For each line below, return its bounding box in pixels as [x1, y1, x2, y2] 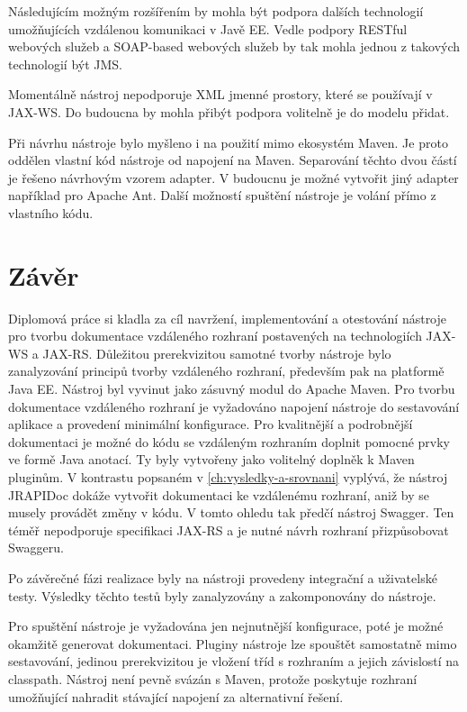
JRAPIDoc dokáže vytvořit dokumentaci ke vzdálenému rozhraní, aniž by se [8, 485, 430, 504]
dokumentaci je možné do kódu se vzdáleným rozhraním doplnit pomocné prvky [8, 432, 450, 451]
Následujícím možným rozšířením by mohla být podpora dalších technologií [8, 2, 424, 20]
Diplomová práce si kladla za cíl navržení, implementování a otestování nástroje [8, 308, 447, 327]
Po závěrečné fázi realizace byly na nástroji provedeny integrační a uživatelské [8, 568, 437, 587]
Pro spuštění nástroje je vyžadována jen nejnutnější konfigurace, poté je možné [8, 616, 444, 635]
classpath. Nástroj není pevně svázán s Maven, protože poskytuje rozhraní [8, 669, 418, 688]
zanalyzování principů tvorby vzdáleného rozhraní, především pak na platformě [8, 361, 445, 380]
